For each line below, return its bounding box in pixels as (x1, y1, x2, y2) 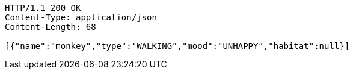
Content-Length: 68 (5, 22, 96, 32)
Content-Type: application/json (5, 13, 157, 22)
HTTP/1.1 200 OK (5, 3, 81, 13)
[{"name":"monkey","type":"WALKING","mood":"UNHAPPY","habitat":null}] (5, 41, 350, 51)
